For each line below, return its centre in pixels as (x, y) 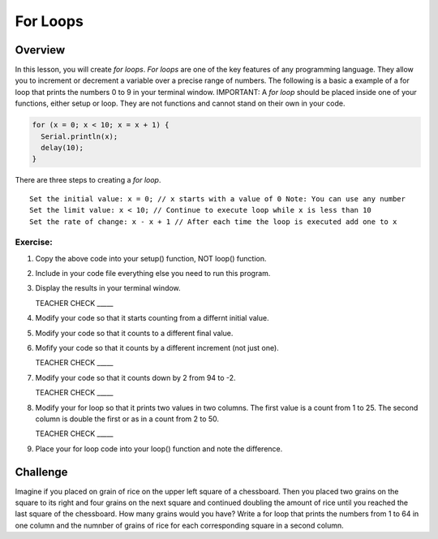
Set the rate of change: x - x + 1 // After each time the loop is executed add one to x (213, 222)
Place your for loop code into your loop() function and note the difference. (159, 448)
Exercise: (34, 242)
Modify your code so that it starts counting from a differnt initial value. (152, 318)
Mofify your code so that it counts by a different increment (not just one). (157, 348)
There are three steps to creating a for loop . (88, 180)
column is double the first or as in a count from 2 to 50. (127, 419)
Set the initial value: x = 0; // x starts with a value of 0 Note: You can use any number (217, 198)
